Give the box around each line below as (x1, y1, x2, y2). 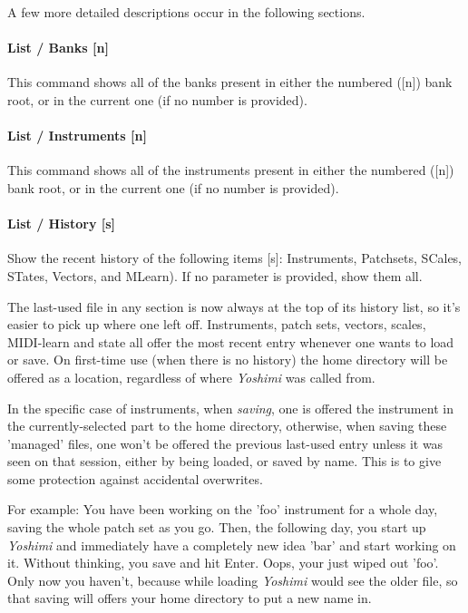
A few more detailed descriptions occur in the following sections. (7, 3, 366, 21)
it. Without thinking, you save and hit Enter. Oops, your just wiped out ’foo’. (7, 553, 439, 572)
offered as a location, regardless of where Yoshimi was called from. (7, 367, 375, 386)
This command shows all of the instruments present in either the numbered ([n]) (7, 161, 454, 180)
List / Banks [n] (7, 38, 109, 57)
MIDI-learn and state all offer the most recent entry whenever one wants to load (7, 332, 454, 351)
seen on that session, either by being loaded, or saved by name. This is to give (7, 452, 442, 471)
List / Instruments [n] (7, 126, 147, 145)
